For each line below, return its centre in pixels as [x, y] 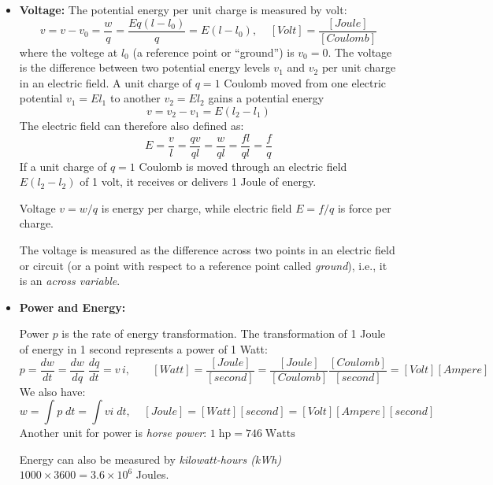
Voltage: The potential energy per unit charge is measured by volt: [183, 9]
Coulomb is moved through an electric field [243, 166]
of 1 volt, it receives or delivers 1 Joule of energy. [198, 181]
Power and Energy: [72, 307]
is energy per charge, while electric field [196, 207]
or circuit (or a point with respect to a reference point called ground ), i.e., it [203, 265]
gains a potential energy [266, 98]
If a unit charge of [63, 166]
